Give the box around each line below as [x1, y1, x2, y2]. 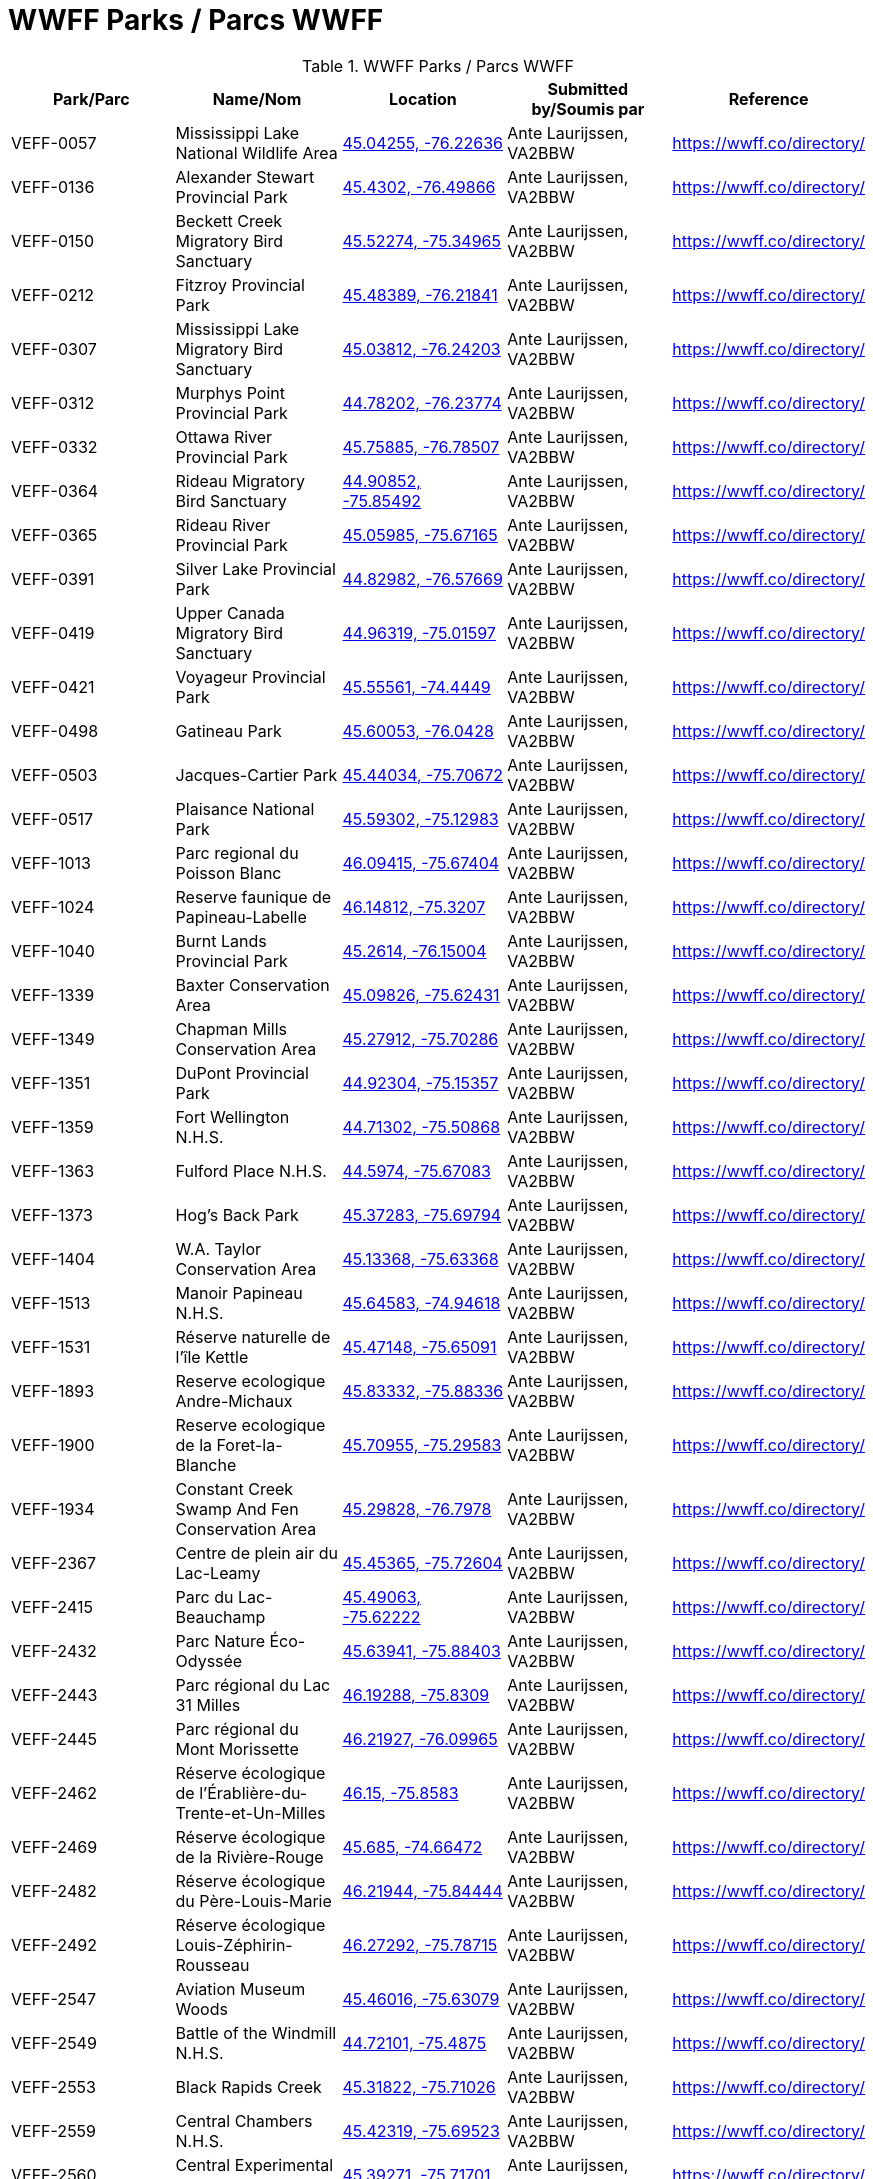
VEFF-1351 [11, 1072, 91, 1093]
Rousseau [175, 1954, 250, 1975]
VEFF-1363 [11, 1160, 95, 1181]
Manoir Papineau [175, 1282, 303, 1303]
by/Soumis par [531, 98, 645, 119]
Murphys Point [175, 382, 285, 403]
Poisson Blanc [175, 862, 282, 883]
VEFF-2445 [11, 1728, 98, 1749]
